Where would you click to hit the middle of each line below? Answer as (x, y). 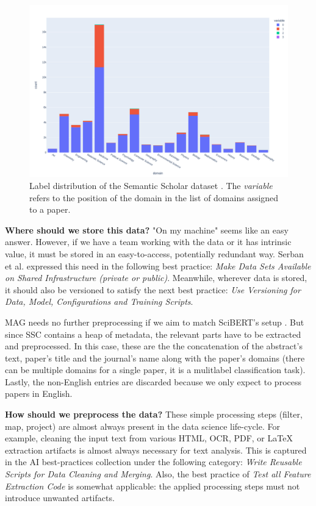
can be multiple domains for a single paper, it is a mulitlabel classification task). (155, 370)
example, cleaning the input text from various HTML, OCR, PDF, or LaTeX (149, 438)
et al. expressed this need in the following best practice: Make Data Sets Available (158, 265)
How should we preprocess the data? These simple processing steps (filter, (154, 414)
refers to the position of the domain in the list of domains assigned (154, 197)
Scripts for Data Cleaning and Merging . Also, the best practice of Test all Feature (158, 474)
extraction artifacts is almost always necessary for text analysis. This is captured (156, 450)
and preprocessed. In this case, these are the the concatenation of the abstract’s (154, 346)
